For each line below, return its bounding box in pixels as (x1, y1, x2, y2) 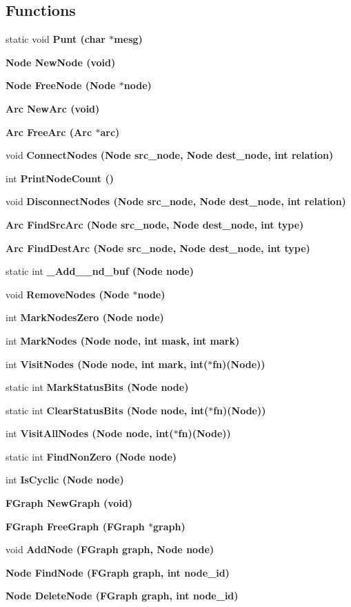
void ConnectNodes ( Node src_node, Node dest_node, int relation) (6, 148, 334, 162)
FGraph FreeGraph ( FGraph (6, 519, 145, 533)
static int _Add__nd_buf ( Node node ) (6, 264, 194, 278)
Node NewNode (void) (6, 55, 116, 69)
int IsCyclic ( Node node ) (6, 472, 124, 487)
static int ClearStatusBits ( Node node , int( (6, 403, 209, 417)
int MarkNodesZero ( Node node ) (6, 310, 164, 325)
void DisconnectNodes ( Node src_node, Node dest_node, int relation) (6, 194, 346, 209)
